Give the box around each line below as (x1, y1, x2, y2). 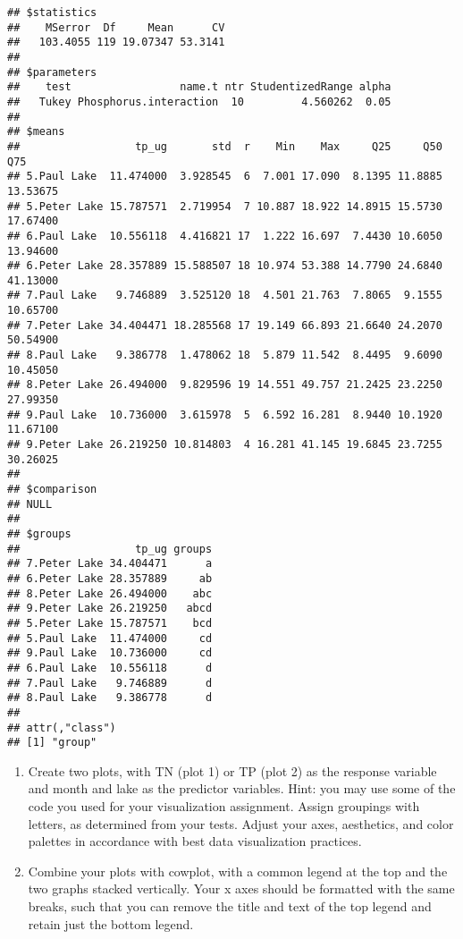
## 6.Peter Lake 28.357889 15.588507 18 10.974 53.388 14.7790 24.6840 (7, 259, 442, 273)
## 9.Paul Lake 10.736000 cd (7, 647, 213, 660)
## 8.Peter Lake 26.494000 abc (7, 587, 213, 600)
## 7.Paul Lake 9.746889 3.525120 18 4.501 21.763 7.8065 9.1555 (7, 289, 442, 302)
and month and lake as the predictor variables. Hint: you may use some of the (28, 779, 456, 798)
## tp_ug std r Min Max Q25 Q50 (7, 140, 442, 153)
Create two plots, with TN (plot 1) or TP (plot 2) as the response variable (28, 761, 437, 780)
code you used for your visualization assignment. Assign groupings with (28, 797, 420, 815)
